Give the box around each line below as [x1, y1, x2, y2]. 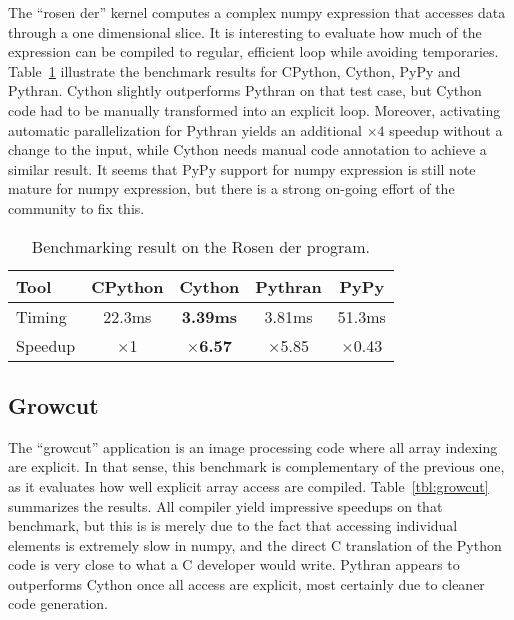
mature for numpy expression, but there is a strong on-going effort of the [8, 178, 455, 199]
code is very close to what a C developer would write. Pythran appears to [8, 554, 460, 575]
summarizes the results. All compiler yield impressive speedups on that [8, 495, 443, 516]
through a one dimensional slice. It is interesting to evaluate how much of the [8, 21, 482, 42]
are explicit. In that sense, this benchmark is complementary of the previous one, [8, 456, 505, 477]
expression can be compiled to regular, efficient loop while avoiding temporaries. [8, 41, 499, 62]
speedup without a [389, 119, 503, 140]
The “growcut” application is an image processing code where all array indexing [8, 436, 498, 457]
